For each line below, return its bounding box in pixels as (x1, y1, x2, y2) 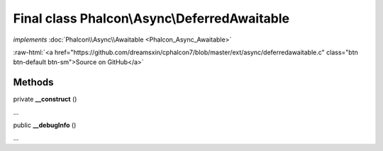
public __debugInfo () (13, 121, 77, 130)
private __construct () (13, 95, 77, 104)
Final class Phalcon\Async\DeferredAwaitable (13, 11, 290, 26)
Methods (13, 76, 54, 88)
